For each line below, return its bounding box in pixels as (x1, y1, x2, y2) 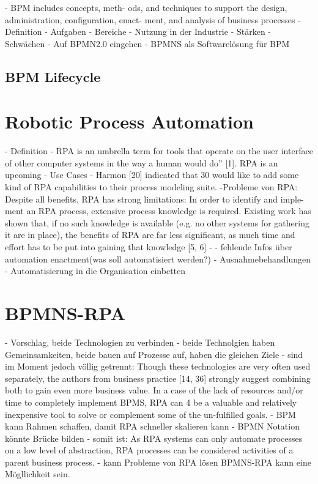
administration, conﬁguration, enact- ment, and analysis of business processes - (5, 13, 301, 26)
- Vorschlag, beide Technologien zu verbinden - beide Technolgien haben (5, 335, 275, 348)
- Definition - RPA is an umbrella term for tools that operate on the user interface (5, 144, 313, 157)
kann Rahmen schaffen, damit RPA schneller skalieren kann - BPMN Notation (5, 420, 300, 433)
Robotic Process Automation (5, 109, 254, 134)
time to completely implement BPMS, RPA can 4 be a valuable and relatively (5, 395, 297, 408)
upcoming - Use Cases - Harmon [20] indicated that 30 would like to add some (5, 168, 299, 181)
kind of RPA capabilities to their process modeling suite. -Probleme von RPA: (5, 181, 298, 193)
